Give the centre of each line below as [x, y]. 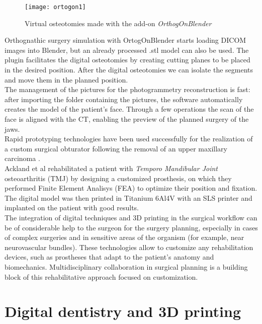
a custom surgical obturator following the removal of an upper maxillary [116, 148]
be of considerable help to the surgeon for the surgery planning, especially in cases [131, 227]
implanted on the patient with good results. [72, 208]
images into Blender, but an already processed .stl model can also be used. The [127, 50]
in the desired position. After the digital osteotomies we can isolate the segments [129, 70]
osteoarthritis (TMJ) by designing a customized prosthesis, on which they [118, 178]
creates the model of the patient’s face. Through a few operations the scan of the [129, 109]
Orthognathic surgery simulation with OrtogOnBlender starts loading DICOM [125, 40]
